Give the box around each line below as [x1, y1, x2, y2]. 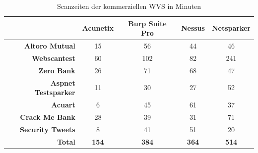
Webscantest [31, 52, 75, 63]
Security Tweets [20, 124, 75, 134]
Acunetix [82, 23, 114, 33]
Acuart [51, 100, 75, 109]
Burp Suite [128, 18, 167, 28]
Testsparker [35, 87, 75, 98]
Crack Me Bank [20, 111, 75, 122]
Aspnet [50, 77, 75, 88]
